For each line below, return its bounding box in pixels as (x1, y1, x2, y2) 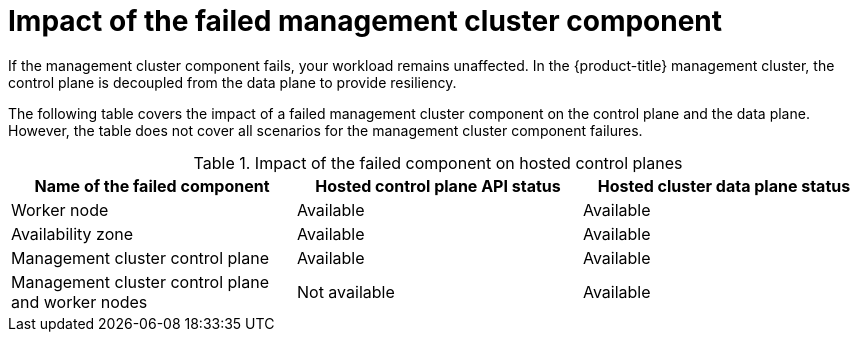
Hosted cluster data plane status (597, 175, 851, 196)
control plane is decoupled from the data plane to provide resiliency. (8, 73, 457, 91)
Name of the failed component (34, 175, 270, 196)
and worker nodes (11, 291, 148, 312)
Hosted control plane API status (315, 175, 561, 196)
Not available (296, 281, 395, 302)
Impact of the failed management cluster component (8, 4, 723, 38)
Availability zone (11, 223, 134, 244)
